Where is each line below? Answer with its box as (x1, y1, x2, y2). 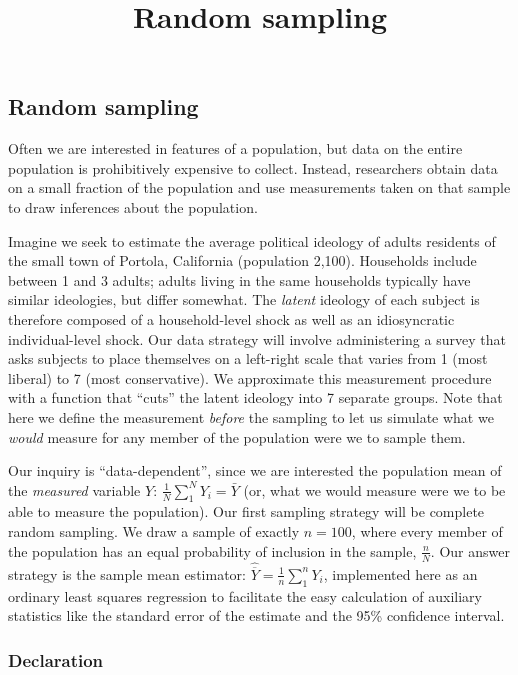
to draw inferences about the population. (8, 196, 258, 217)
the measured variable (8, 479, 141, 500)
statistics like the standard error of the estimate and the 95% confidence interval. (8, 605, 505, 626)
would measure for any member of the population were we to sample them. (8, 426, 466, 447)
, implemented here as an (323, 563, 478, 584)
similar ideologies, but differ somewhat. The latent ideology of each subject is (8, 289, 480, 310)
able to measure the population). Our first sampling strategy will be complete (8, 501, 485, 522)
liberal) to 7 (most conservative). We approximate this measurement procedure (8, 367, 492, 388)
